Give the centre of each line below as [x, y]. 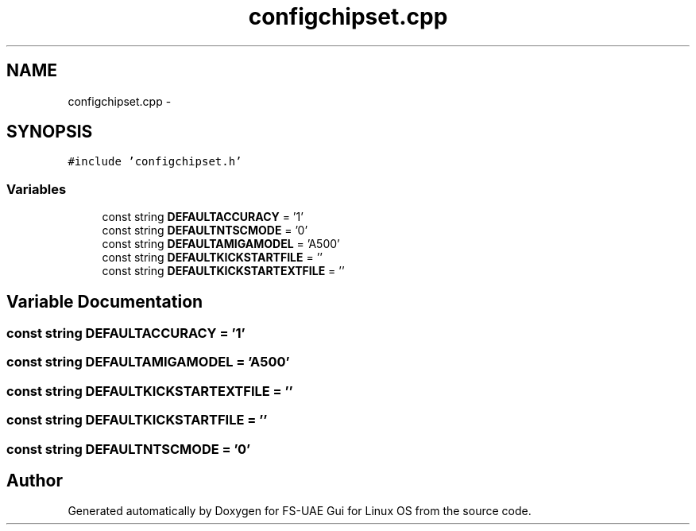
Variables [37, 189]
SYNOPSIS [50, 132]
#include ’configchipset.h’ [155, 162]
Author [35, 480]
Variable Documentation [105, 301]
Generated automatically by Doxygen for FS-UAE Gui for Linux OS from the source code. [300, 511]
